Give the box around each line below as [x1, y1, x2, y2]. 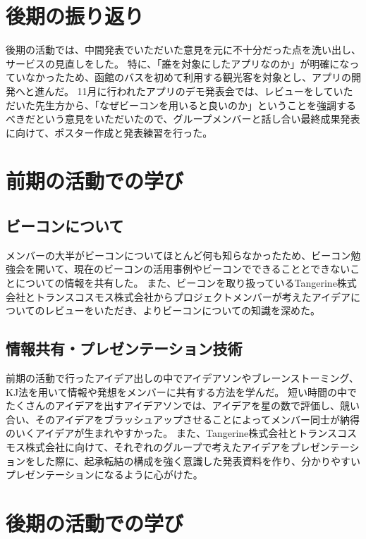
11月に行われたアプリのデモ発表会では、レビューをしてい [77, 83, 343, 98]
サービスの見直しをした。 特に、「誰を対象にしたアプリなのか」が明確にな [6, 56, 350, 70]
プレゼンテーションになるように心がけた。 [6, 467, 203, 482]
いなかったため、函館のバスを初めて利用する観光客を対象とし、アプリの [15, 70, 351, 85]
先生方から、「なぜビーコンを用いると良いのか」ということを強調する [35, 97, 356, 112]
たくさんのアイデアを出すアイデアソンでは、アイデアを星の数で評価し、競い [6, 398, 360, 413]
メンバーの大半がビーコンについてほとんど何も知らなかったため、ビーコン [6, 247, 351, 262]
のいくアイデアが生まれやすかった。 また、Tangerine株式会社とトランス [6, 426, 338, 440]
